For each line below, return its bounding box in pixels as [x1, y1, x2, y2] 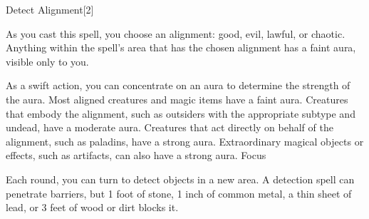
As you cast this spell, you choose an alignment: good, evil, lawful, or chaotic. [6, 26, 345, 41]
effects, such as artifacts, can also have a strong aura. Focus [6, 148, 266, 163]
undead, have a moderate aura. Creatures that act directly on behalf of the [6, 120, 333, 135]
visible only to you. [6, 54, 89, 68]
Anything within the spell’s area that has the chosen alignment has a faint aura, [6, 40, 356, 55]
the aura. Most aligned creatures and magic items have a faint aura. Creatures [6, 91, 348, 106]
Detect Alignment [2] [6, 2, 94, 16]
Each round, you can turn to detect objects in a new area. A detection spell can [6, 171, 355, 186]
